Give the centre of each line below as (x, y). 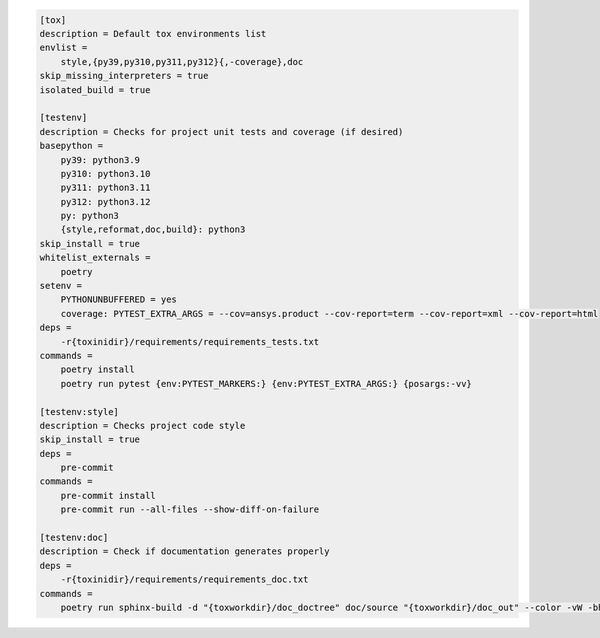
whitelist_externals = (95, 258)
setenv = (61, 286)
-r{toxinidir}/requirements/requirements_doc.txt (184, 579)
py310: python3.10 (105, 173)
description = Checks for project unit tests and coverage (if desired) (221, 131)
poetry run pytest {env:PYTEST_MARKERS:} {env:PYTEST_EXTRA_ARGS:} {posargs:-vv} (266, 383)
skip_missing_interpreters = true (124, 76)
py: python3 (90, 216)
